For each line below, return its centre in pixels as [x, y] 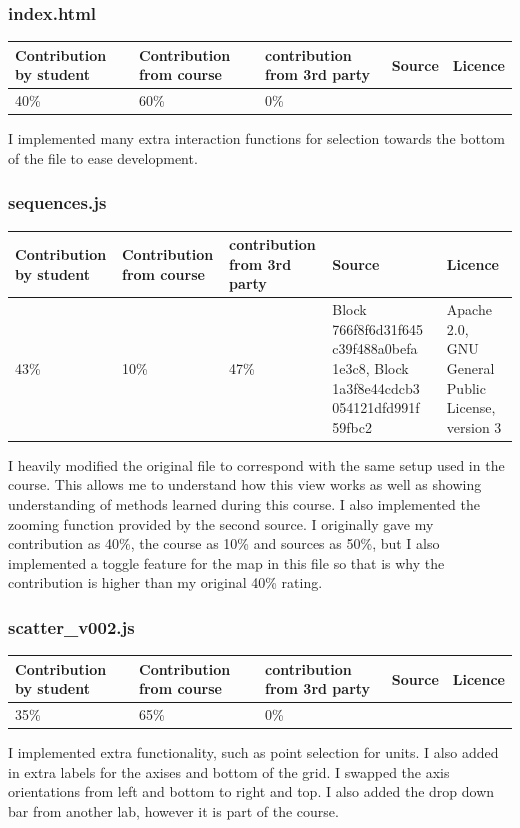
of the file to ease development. [103, 157]
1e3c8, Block [370, 367]
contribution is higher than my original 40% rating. [165, 582]
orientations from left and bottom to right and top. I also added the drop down [251, 791]
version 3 [474, 426]
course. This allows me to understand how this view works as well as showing [245, 484]
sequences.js [57, 202]
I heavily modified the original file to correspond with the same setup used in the [256, 464]
